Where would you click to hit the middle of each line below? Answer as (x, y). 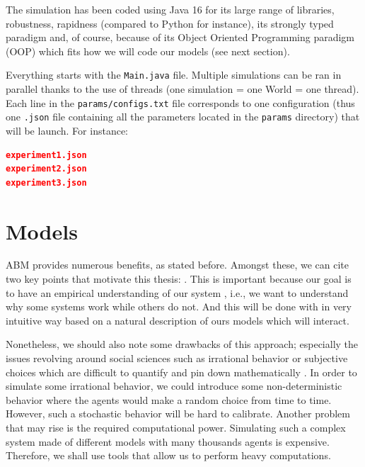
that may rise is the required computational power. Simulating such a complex (176, 427)
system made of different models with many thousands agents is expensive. (168, 441)
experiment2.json (46, 169)
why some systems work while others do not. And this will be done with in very (179, 306)
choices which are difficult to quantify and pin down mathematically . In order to (181, 372)
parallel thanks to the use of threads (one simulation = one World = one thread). (182, 89)
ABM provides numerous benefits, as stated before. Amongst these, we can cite (177, 265)
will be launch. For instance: (67, 130)
